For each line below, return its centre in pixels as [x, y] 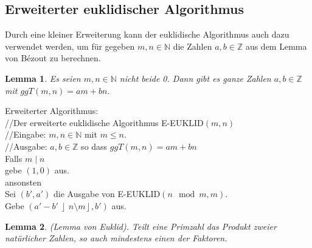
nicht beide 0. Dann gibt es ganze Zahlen [195, 78]
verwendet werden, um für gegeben [70, 46]
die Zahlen [192, 46]
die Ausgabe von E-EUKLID [107, 194]
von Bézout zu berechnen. [53, 58]
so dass [94, 146]
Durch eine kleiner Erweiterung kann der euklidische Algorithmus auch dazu [147, 34]
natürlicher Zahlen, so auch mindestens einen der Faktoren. [116, 238]
